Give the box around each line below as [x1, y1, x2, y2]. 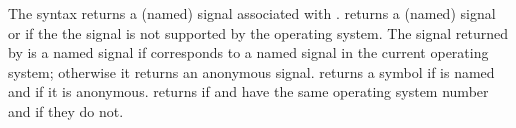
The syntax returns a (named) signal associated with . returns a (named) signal [8, 3, 496, 23]
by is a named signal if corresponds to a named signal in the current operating [8, 42, 489, 63]
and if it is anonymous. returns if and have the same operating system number [8, 81, 489, 102]
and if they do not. [8, 100, 124, 121]
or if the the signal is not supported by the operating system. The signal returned [8, 22, 509, 43]
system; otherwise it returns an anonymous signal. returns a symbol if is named [8, 61, 495, 82]
